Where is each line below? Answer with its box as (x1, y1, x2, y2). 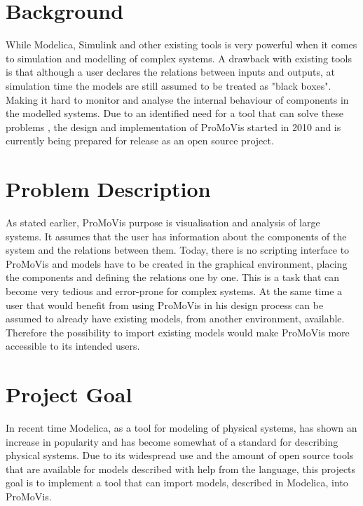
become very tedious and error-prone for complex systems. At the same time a (6, 283, 343, 298)
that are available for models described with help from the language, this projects (6, 461, 356, 476)
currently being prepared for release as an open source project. (6, 133, 274, 148)
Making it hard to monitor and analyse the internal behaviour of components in (6, 92, 349, 107)
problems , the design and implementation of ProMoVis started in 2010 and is (6, 119, 341, 134)
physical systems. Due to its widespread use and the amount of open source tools (6, 448, 354, 463)
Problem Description (6, 175, 211, 203)
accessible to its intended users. (6, 339, 140, 353)
